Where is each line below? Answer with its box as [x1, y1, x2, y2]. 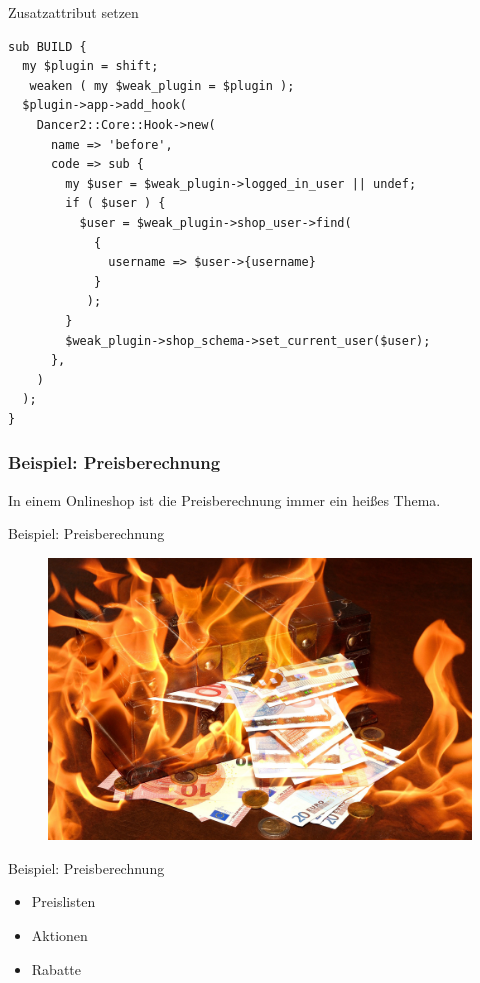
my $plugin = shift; [22, 59, 159, 74]
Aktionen [31, 925, 88, 946]
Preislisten [31, 891, 96, 912]
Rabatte [31, 958, 81, 979]
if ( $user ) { [65, 196, 166, 211]
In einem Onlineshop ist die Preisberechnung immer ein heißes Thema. [8, 489, 441, 510]
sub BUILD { [8, 39, 87, 54]
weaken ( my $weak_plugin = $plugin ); [29, 78, 295, 93]
